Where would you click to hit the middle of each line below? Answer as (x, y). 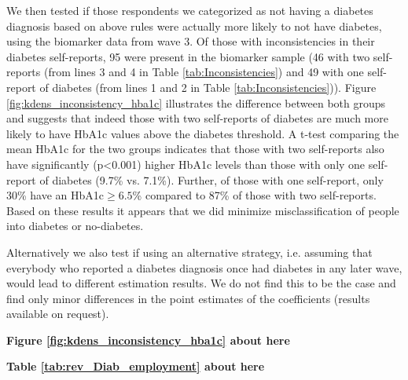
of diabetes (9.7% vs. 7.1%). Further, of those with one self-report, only (211, 179)
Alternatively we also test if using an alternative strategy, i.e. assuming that (189, 252)
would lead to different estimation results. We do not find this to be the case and (201, 283)
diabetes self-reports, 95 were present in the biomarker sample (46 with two (188, 56)
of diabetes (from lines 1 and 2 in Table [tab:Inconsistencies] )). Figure (208, 87)
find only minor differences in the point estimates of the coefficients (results (188, 298)
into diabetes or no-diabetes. (75, 226)
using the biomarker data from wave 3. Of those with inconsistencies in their (191, 41)
